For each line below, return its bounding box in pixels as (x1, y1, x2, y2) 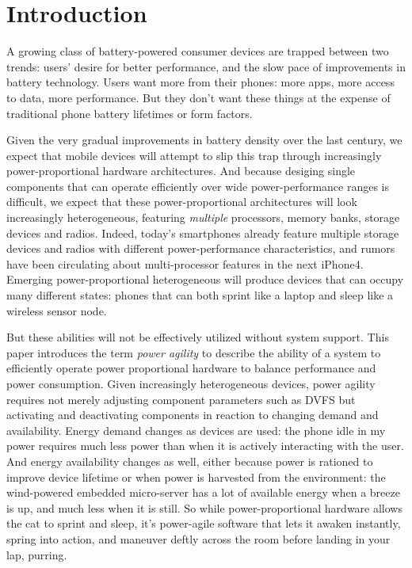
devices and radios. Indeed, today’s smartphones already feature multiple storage (6, 224, 399, 241)
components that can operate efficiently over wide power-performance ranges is (6, 177, 390, 194)
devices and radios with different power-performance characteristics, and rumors (6, 240, 395, 257)
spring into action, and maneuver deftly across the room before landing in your (6, 530, 391, 547)
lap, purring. (6, 546, 67, 562)
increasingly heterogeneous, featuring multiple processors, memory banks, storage (6, 209, 400, 226)
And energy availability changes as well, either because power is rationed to (6, 452, 373, 469)
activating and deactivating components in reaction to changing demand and (6, 406, 379, 423)
